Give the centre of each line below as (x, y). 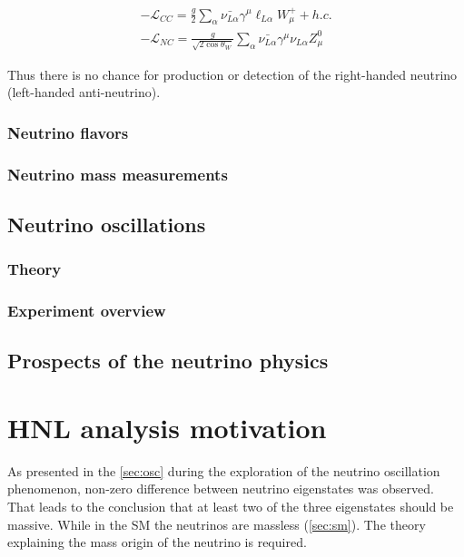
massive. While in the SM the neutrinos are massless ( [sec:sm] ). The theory (217, 524)
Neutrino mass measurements (118, 174)
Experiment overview (87, 310)
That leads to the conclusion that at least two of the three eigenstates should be (231, 506)
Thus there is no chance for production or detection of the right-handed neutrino (232, 74)
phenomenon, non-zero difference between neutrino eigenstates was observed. (221, 489)
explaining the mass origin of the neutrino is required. (157, 542)
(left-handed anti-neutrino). (84, 92)
